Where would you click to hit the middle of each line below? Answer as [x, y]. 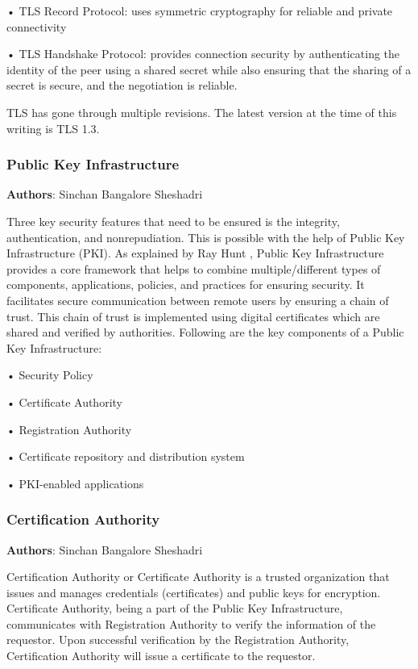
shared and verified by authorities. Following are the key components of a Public [205, 332]
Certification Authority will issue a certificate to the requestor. [161, 656]
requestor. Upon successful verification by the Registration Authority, [178, 640]
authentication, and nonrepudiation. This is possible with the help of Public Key [206, 237]
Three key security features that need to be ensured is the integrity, [173, 221]
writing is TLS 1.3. [53, 128]
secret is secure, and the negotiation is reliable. [122, 85]
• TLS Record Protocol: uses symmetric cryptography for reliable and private [200, 10]
